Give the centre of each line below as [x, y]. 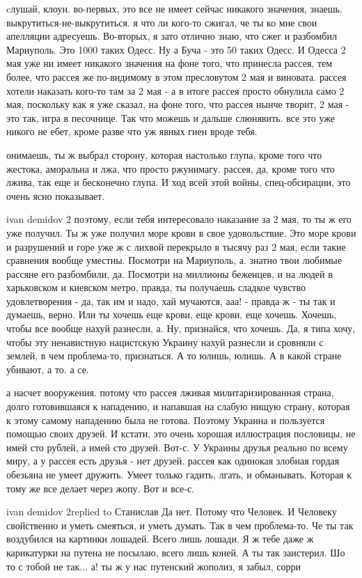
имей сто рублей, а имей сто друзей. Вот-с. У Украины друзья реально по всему [177, 447]
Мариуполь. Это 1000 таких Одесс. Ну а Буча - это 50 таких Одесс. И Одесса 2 [176, 49]
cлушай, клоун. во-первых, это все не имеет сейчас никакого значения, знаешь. [174, 8]
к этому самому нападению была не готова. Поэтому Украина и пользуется [166, 420]
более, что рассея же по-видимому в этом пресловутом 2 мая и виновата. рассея [176, 76]
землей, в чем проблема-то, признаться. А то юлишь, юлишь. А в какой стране [174, 356]
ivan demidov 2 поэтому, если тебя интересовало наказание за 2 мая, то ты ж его [179, 219]
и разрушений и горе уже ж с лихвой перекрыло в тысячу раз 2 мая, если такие [176, 246]
